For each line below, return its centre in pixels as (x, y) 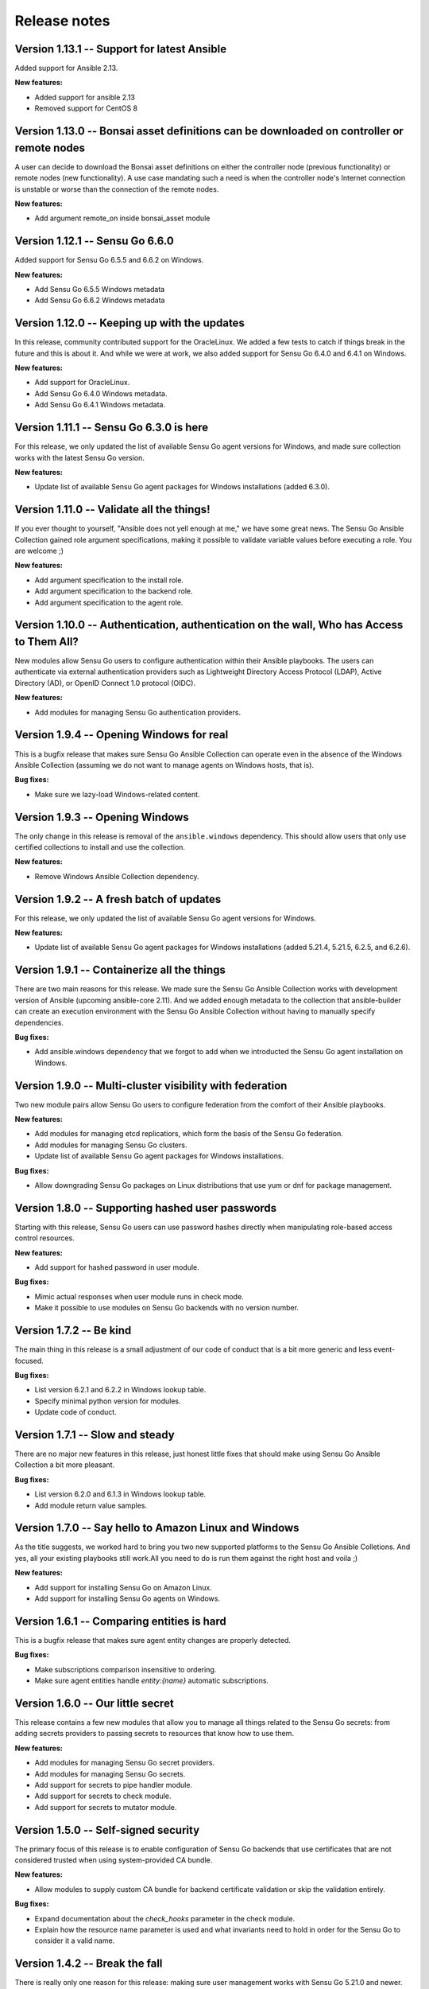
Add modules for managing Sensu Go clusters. (111, 1145)
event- (385, 1349)
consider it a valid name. (75, 1940)
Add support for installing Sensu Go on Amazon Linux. (123, 1587)
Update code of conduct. (75, 1412)
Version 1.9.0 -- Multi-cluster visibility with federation (151, 1086)
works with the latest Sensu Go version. (79, 457)
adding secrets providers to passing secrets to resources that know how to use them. (154, 1734)
